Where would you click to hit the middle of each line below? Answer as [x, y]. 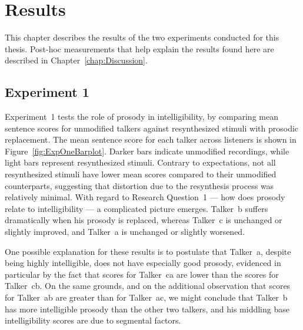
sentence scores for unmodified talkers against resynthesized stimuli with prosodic [152, 128]
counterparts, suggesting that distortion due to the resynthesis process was [139, 185]
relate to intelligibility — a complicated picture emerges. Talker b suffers [136, 208]
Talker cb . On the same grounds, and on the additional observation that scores [148, 286]
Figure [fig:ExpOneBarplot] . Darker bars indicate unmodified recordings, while [147, 151]
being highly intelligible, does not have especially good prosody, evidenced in [143, 263]
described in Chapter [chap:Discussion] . [76, 60]
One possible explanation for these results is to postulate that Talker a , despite [148, 251]
